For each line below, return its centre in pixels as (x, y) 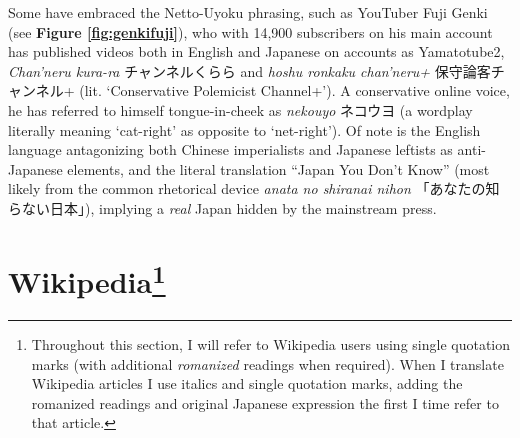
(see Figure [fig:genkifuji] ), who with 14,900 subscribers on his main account (250, 31)
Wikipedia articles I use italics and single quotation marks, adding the (247, 383)
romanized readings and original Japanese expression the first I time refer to (265, 402)
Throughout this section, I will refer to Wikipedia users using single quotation (271, 343)
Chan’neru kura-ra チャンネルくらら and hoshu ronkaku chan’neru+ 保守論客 (249, 70)
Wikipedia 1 (87, 279)
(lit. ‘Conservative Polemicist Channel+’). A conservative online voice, (294, 90)
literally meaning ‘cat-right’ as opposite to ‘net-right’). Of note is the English (244, 129)
